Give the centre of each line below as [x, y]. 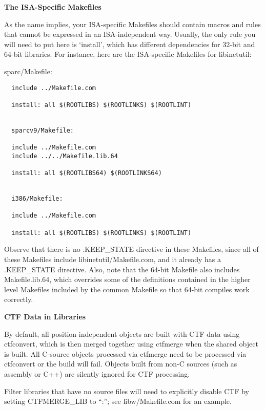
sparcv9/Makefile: [43, 130]
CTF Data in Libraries [45, 316]
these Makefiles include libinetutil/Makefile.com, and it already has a [113, 259]
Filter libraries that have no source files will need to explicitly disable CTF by [127, 391]
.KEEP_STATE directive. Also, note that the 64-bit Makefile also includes [122, 269]
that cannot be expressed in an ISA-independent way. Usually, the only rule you [130, 34]
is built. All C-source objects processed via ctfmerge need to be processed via [125, 353]
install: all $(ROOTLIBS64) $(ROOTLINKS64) [87, 173]
